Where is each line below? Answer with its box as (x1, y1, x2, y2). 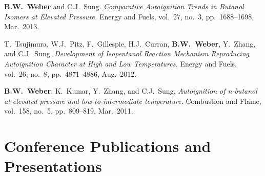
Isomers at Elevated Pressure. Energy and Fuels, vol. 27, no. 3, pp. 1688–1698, (4, 11, 254, 21)
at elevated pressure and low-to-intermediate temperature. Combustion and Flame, (4, 95, 261, 106)
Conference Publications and (4, 136, 211, 157)
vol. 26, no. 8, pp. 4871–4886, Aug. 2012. (4, 68, 137, 79)
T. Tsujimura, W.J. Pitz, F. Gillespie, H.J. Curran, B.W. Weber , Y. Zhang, (4, 38, 256, 49)
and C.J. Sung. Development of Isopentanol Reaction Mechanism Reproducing (4, 48, 249, 59)
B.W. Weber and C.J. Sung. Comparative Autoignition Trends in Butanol (4, 1, 244, 11)
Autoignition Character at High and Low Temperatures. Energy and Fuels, (4, 58, 237, 69)
